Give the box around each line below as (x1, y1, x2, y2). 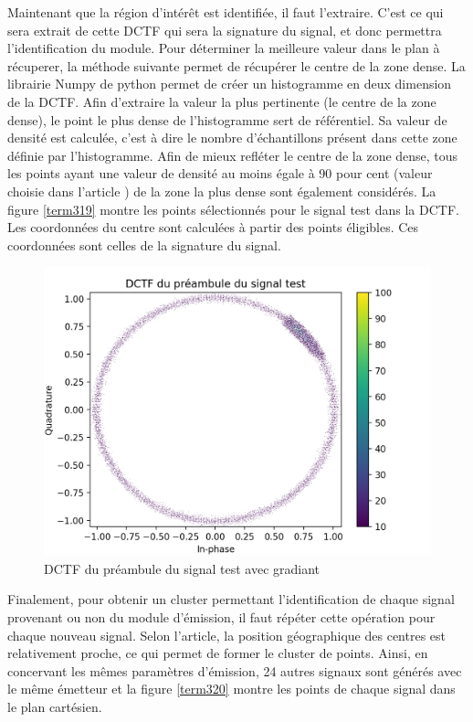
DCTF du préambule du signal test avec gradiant (44, 558, 321, 578)
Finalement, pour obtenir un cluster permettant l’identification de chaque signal (7, 589, 455, 609)
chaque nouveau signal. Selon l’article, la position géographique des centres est (7, 625, 447, 644)
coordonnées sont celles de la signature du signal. (7, 235, 281, 254)
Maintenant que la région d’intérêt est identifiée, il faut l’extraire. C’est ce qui (7, 3, 444, 21)
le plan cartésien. (7, 696, 102, 716)
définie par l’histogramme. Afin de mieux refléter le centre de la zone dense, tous (7, 145, 458, 165)
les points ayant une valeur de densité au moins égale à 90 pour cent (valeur (7, 164, 433, 183)
